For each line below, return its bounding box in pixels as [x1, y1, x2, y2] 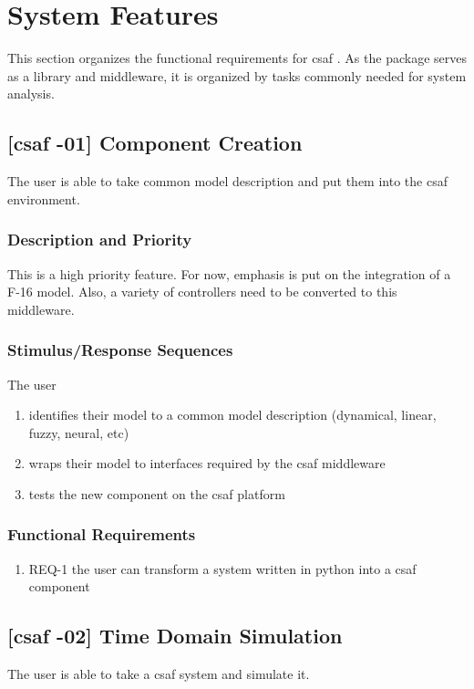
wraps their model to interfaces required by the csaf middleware [28, 454, 386, 473]
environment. [7, 189, 80, 208]
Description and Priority [7, 228, 192, 251]
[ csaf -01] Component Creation [7, 129, 303, 157]
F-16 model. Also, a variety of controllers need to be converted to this [7, 282, 397, 301]
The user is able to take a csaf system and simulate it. [7, 664, 310, 684]
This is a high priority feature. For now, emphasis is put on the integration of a [7, 264, 451, 283]
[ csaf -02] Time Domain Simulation [7, 621, 343, 650]
